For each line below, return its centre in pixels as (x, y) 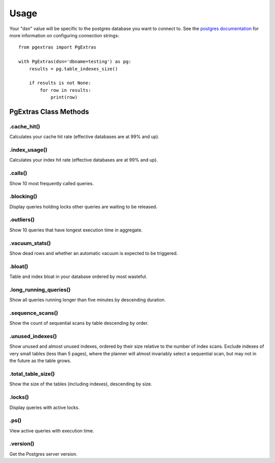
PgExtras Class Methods (49, 111)
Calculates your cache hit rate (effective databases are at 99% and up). (85, 137)
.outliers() (22, 220)
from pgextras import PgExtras (58, 47)
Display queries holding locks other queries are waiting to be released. (83, 207)
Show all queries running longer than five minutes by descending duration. (88, 300)
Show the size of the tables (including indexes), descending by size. (81, 384)
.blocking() (23, 196)
